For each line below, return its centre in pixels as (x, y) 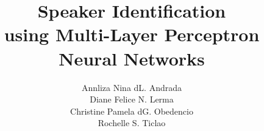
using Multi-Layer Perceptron (132, 34)
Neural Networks (132, 58)
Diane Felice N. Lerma (132, 99)
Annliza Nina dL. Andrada (132, 87)
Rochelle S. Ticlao (132, 123)
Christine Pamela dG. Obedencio (132, 111)
